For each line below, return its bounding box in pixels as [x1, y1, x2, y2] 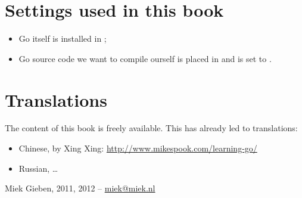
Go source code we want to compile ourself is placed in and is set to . [18, 52, 272, 64]
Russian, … [18, 162, 58, 174]
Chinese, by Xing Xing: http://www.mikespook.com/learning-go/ [18, 142, 257, 154]
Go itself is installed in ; [18, 32, 107, 45]
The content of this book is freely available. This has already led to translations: [5, 122, 298, 134]
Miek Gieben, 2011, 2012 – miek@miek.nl [5, 182, 155, 194]
